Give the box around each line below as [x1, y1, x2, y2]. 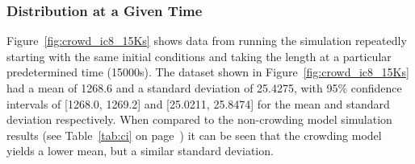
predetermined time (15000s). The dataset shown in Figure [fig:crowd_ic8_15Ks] [6, 64, 409, 80]
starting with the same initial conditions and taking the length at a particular [6, 47, 392, 64]
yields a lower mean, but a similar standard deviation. [6, 142, 274, 159]
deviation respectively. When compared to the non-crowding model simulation [6, 111, 392, 128]
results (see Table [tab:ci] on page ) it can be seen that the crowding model [6, 126, 382, 143]
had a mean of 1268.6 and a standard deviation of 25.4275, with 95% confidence [6, 80, 402, 96]
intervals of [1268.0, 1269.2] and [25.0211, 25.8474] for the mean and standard [6, 95, 390, 112]
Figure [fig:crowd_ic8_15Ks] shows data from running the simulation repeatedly [6, 32, 407, 49]
